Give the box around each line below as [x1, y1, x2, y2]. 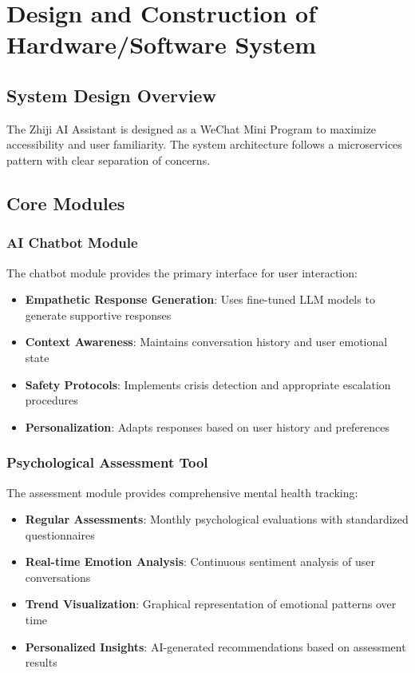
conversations [25, 568, 91, 585]
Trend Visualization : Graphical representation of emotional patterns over [25, 595, 397, 612]
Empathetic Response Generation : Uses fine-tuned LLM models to [25, 291, 375, 308]
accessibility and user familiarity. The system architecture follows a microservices [6, 136, 402, 153]
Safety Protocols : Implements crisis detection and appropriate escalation [25, 376, 391, 392]
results [25, 654, 57, 671]
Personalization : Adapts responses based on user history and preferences [25, 418, 390, 435]
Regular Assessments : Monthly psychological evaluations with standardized [25, 511, 409, 528]
